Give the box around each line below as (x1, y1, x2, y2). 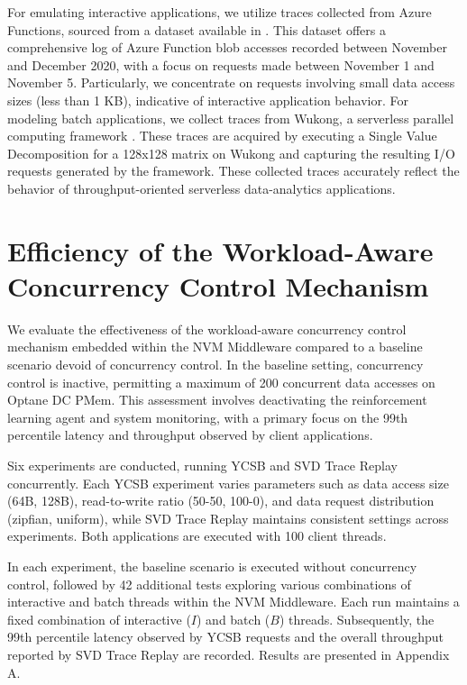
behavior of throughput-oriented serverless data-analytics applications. (7, 178, 396, 197)
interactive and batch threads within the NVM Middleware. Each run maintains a (7, 592, 460, 611)
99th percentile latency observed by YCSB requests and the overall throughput (7, 627, 444, 646)
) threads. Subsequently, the (279, 609, 435, 628)
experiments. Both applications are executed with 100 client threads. (7, 526, 387, 545)
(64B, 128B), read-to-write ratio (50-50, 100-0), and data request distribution (7, 491, 435, 510)
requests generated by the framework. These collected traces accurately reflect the (7, 161, 460, 180)
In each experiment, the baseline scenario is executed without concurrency (7, 556, 417, 575)
